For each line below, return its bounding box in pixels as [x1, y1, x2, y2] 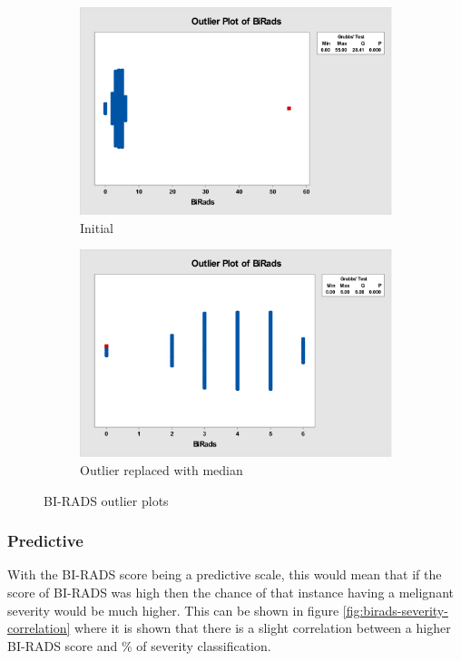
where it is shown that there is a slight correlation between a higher [74, 618, 451, 637]
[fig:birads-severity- [342, 600, 448, 619]
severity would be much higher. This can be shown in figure [7, 600, 339, 619]
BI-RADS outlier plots [44, 491, 169, 510]
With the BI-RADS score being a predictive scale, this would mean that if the [7, 565, 442, 584]
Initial [80, 218, 113, 237]
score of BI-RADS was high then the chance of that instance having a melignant [7, 583, 454, 601]
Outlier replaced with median [80, 461, 243, 479]
